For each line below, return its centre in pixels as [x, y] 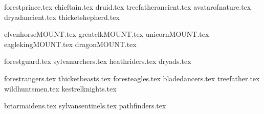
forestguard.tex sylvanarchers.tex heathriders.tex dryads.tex [98, 61]
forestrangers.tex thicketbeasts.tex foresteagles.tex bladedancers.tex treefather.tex [132, 78]
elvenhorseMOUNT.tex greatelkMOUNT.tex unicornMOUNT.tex [107, 34]
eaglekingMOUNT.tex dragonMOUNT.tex [70, 44]
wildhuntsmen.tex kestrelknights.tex [60, 88]
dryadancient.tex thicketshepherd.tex [62, 17]
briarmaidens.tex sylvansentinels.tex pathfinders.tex [85, 106]
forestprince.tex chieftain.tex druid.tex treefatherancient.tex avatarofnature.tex [128, 7]
